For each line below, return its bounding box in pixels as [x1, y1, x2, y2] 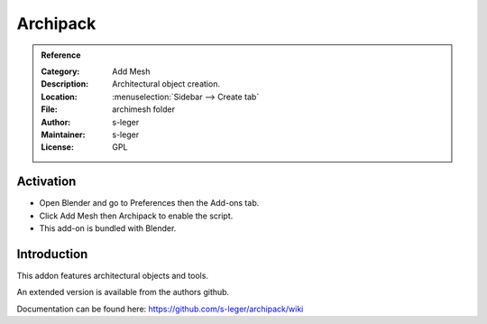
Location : [41, 91, 78, 102]
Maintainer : [41, 129, 86, 140]
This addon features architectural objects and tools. [16, 270, 209, 281]
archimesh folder [112, 104, 176, 115]
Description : [41, 79, 89, 89]
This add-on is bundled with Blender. [39, 222, 177, 234]
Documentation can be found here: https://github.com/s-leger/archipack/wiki [16, 303, 304, 314]
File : [41, 104, 58, 115]
